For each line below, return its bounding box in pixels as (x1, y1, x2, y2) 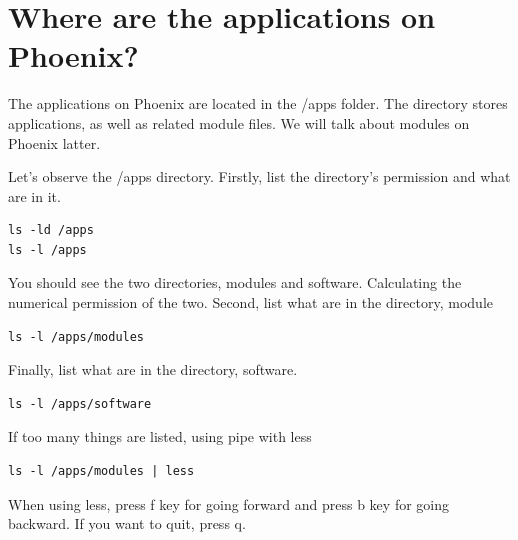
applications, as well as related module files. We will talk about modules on (8, 112, 470, 133)
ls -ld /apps (8, 223, 94, 238)
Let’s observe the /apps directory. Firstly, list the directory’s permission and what (8, 166, 511, 187)
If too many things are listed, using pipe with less (8, 426, 312, 447)
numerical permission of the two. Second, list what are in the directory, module (8, 292, 493, 313)
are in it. (8, 185, 61, 206)
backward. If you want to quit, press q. (8, 513, 246, 534)
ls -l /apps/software (8, 396, 152, 411)
